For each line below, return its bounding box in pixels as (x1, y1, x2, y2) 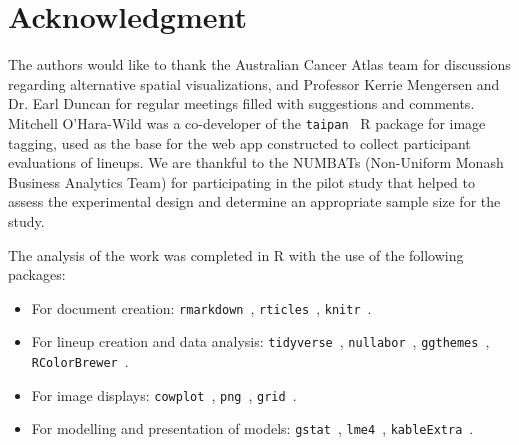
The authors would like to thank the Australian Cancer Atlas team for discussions (8, 54, 511, 75)
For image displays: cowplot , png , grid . (31, 384, 297, 405)
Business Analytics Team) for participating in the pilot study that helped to (8, 171, 475, 192)
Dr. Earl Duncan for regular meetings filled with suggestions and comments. (8, 93, 475, 114)
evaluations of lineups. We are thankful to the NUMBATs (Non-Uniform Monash (8, 152, 504, 173)
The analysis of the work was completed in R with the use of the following (8, 244, 464, 265)
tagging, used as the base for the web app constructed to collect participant (8, 132, 471, 153)
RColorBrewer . (31, 351, 129, 372)
